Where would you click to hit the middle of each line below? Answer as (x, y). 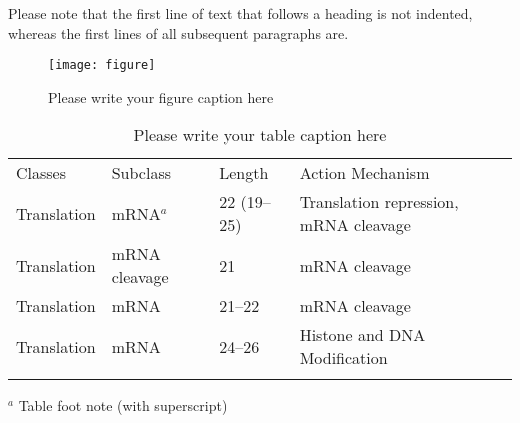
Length (244, 173)
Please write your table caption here (260, 135)
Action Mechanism (364, 173)
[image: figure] (102, 65)
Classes (41, 173)
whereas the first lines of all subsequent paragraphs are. (178, 32)
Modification (343, 358)
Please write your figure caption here (161, 96)
